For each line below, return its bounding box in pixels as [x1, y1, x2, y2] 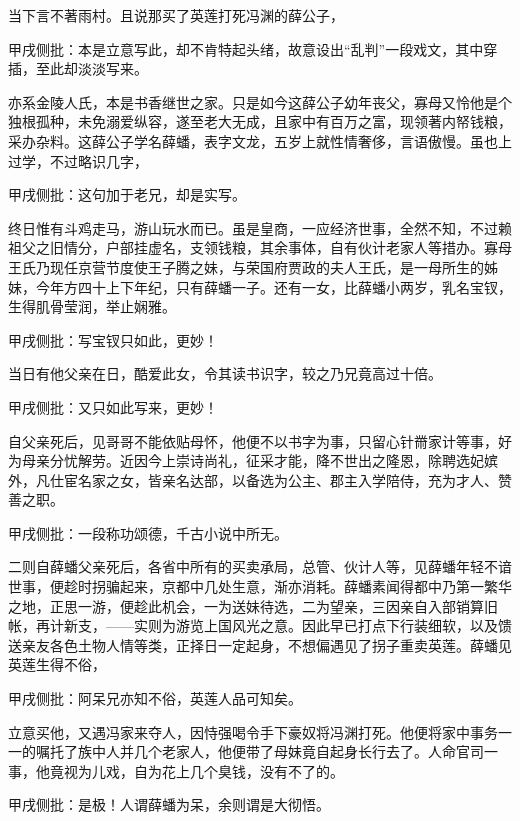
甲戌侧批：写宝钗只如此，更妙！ [8, 329, 218, 350]
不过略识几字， [49, 150, 148, 171]
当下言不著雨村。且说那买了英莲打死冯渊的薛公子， [8, 5, 344, 25]
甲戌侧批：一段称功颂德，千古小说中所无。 [8, 522, 288, 543]
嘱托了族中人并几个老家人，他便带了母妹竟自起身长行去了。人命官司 [35, 741, 484, 762]
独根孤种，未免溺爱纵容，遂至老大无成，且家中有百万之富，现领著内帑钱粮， [8, 111, 512, 132]
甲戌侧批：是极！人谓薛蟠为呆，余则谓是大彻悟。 [8, 794, 330, 815]
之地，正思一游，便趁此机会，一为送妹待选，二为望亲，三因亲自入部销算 [8, 595, 484, 616]
